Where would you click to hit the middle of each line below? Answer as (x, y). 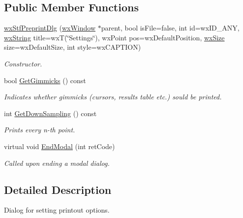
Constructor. (23, 63)
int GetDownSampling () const (50, 113)
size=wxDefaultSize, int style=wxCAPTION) (73, 47)
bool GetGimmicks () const (45, 80)
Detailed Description (58, 189)
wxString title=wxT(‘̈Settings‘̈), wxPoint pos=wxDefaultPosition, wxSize (114, 37)
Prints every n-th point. (40, 130)
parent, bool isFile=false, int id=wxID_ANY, (170, 28)
